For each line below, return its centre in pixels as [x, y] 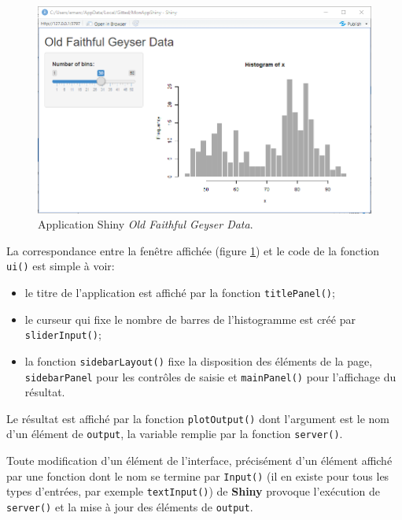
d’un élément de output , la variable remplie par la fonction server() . [175, 434]
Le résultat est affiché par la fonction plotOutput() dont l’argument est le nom [198, 418]
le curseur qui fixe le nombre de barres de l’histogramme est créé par [190, 319]
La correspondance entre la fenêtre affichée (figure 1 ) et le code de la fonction [193, 250]
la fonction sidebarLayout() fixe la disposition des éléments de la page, [199, 360]
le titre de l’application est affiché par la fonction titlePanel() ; [180, 292]
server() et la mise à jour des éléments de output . [130, 507]
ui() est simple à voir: [61, 266]
